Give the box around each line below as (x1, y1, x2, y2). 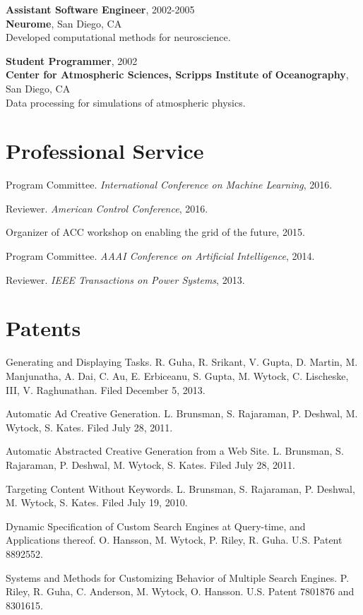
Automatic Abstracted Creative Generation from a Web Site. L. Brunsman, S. (6, 443, 344, 458)
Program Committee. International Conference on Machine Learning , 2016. (6, 177, 333, 192)
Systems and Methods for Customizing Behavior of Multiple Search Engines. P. (6, 570, 350, 585)
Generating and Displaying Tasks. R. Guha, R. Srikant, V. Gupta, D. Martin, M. (6, 354, 358, 369)
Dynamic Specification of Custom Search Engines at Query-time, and (6, 518, 306, 533)
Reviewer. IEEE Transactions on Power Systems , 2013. (6, 272, 245, 287)
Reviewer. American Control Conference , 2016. (6, 201, 208, 215)
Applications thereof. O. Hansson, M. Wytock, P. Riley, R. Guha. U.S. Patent (6, 532, 343, 547)
